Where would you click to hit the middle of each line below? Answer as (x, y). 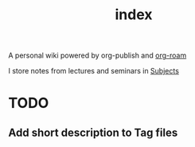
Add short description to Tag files (93, 132)
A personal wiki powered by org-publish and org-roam (97, 56)
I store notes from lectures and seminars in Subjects (94, 71)
